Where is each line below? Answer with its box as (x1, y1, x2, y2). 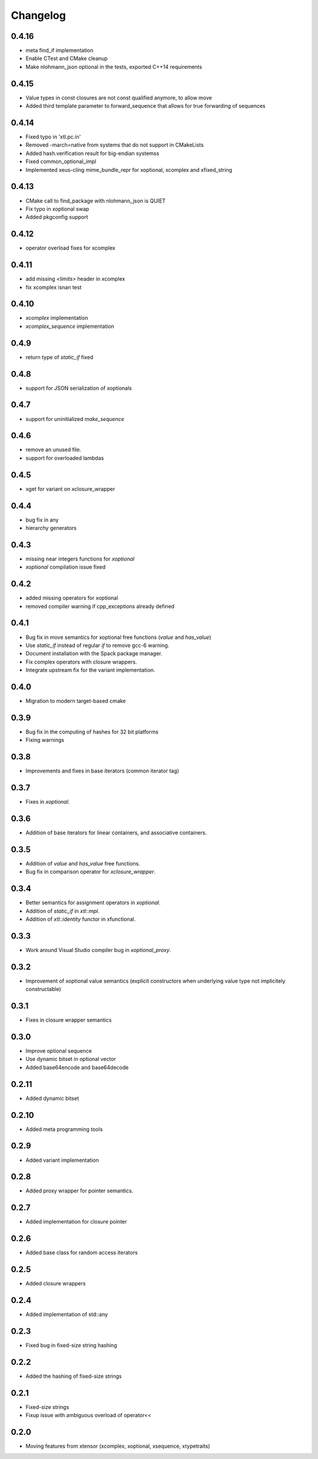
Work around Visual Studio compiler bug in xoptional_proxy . (25, 946, 171, 953)
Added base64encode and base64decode (25, 1063, 129, 1071)
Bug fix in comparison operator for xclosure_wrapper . (25, 868, 156, 876)
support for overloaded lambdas (25, 454, 104, 462)
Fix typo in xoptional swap (25, 205, 90, 212)
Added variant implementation (25, 1156, 100, 1163)
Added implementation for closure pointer (25, 1218, 127, 1225)
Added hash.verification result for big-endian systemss (25, 150, 160, 157)
